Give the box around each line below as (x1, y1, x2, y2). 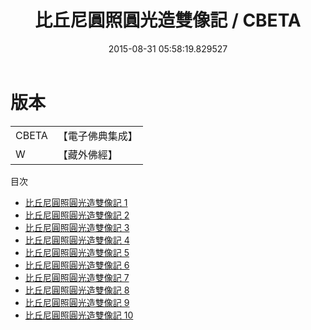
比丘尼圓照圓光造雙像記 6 (24, 259, 130, 271)
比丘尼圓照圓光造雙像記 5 (24, 246, 130, 258)
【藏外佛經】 (57, 147, 118, 161)
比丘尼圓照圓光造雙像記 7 (24, 271, 130, 283)
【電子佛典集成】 (57, 129, 138, 143)
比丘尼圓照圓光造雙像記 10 (24, 309, 134, 321)
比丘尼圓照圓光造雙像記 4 (24, 234, 130, 246)
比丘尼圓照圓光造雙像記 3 (24, 221, 130, 233)
